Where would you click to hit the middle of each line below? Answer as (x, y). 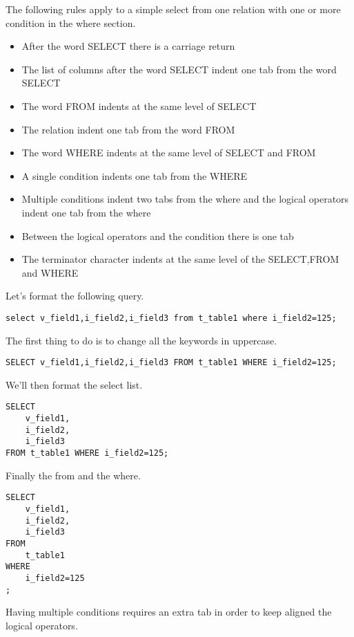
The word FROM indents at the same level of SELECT (139, 105)
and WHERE (50, 272)
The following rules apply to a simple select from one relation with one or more (173, 9)
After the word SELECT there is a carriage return (128, 46)
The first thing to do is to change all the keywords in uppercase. (141, 340)
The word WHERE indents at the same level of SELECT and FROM (169, 153)
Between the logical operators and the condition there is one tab (158, 236)
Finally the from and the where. (73, 475)
